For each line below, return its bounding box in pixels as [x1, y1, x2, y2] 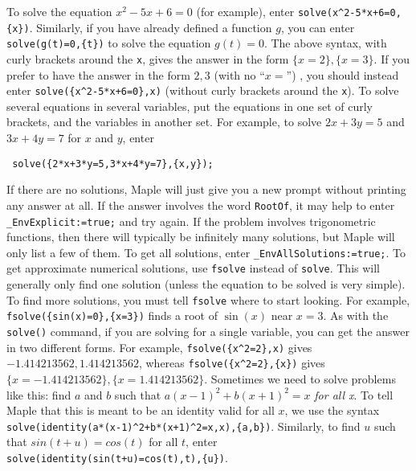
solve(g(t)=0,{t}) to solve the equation [6, 35, 211, 51]
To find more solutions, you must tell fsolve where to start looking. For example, [6, 291, 410, 308]
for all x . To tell [314, 386, 394, 403]
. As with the [323, 307, 389, 324]
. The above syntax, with [263, 35, 387, 51]
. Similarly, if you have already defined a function [29, 18, 272, 35]
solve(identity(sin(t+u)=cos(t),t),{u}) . [6, 449, 228, 466]
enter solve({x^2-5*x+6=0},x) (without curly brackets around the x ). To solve [6, 82, 399, 99]
